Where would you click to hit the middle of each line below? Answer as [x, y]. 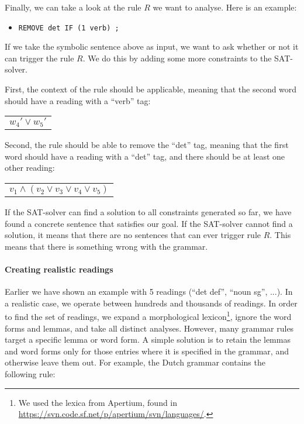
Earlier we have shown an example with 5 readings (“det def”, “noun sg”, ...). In [149, 292]
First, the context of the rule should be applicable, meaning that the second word [151, 89]
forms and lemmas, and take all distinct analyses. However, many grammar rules [149, 328]
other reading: [30, 168]
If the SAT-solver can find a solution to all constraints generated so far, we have [148, 211]
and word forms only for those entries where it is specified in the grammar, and [147, 351]
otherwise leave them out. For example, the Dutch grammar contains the [135, 362]
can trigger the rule [39, 58]
